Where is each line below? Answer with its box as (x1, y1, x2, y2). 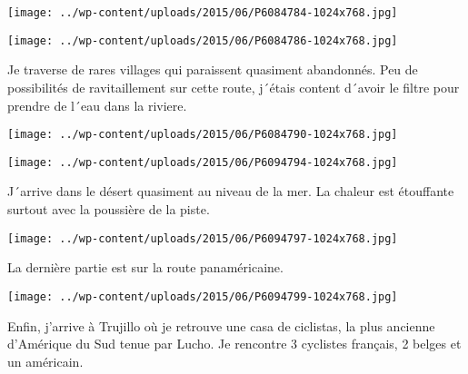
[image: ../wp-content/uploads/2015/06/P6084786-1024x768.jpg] (7, 34, 398, 47)
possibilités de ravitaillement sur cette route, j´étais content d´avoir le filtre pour (7, 77, 460, 96)
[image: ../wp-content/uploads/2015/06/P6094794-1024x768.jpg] (7, 155, 398, 169)
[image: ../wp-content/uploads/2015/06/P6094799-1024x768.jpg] (7, 290, 398, 303)
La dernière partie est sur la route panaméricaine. (7, 258, 284, 277)
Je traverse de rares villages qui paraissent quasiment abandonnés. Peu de (7, 60, 418, 79)
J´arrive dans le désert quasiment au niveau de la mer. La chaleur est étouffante (7, 182, 454, 201)
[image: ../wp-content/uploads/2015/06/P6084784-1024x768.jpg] (7, 6, 398, 19)
